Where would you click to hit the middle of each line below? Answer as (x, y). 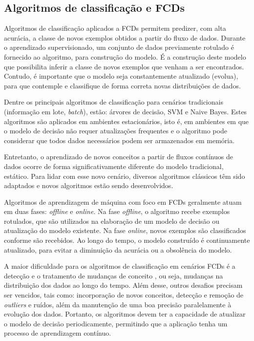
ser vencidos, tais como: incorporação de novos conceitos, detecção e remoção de (124, 295)
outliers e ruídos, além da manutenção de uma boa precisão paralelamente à (118, 304)
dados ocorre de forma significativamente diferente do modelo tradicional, (114, 166)
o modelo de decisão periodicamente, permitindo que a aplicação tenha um (116, 323)
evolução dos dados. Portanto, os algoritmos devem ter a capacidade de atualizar (125, 314)
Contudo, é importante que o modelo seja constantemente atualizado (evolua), (121, 76)
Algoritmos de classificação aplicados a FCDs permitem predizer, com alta (115, 28)
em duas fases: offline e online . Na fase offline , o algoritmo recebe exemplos (117, 211)
